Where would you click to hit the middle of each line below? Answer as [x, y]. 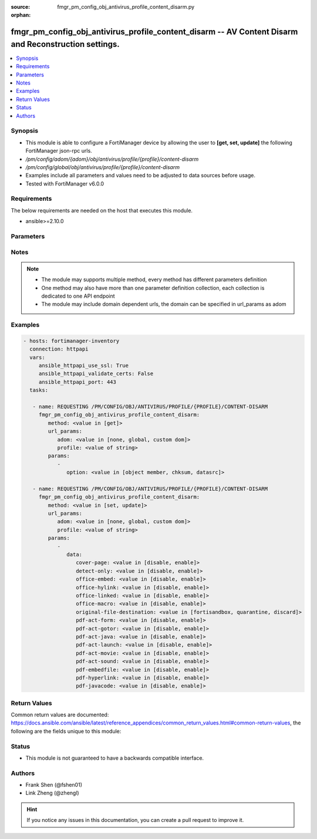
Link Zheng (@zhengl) [52, 793]
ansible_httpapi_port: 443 [77, 382]
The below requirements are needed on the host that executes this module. [102, 210]
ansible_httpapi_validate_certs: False [96, 374]
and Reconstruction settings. [65, 44]
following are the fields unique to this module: [66, 731]
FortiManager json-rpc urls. [59, 151]
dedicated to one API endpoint [78, 296]
